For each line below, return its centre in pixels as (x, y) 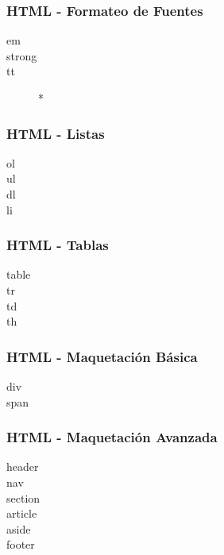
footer (21, 544)
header (23, 466)
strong (22, 55)
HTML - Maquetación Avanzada (112, 437)
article (22, 513)
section (23, 497)
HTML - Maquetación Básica (102, 356)
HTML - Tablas (58, 245)
